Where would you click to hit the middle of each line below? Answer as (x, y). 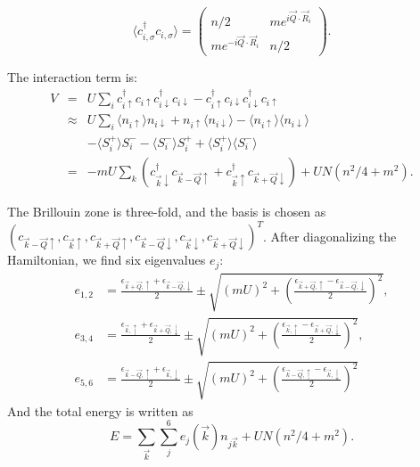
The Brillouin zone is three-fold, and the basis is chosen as (167, 212)
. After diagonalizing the (329, 236)
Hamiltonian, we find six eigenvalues (107, 260)
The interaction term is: (72, 77)
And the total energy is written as (100, 410)
